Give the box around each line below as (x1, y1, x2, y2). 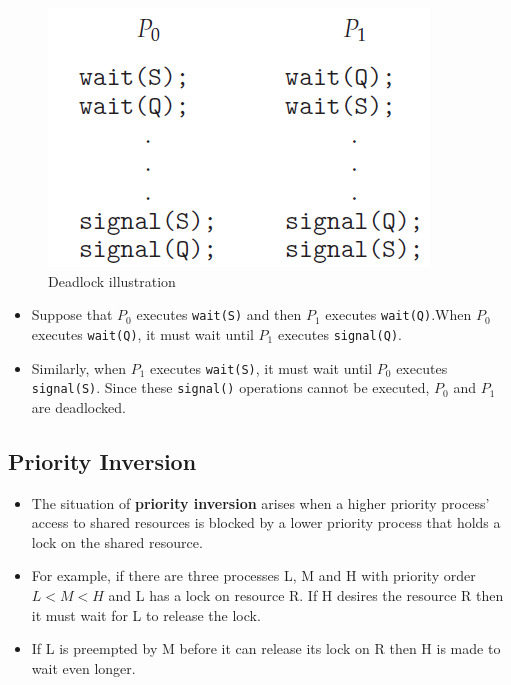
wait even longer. (31, 657, 136, 678)
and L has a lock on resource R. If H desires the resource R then (108, 584, 504, 605)
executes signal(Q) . (277, 323, 402, 344)
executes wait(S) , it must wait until (149, 357, 373, 378)
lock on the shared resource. (31, 531, 203, 552)
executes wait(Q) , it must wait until (31, 323, 254, 344)
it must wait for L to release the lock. (31, 604, 261, 625)
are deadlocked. (31, 396, 126, 417)
